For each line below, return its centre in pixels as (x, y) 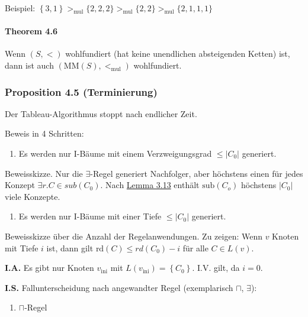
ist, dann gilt (70, 248)
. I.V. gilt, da (216, 268)
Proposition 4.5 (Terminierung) (81, 91)
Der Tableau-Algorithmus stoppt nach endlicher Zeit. (101, 113)
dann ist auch (29, 65)
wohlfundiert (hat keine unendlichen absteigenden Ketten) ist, (178, 54)
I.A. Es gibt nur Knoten (49, 268)
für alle (195, 248)
